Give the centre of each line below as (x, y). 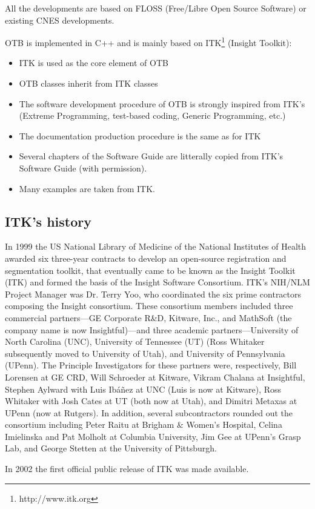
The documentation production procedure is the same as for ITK (140, 135)
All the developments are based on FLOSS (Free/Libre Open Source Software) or (156, 8)
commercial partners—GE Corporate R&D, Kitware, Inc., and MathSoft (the (148, 317)
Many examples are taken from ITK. (87, 188)
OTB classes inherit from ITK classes (88, 83)
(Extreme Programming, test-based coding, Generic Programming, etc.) (152, 115)
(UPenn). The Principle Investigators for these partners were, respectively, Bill (151, 365)
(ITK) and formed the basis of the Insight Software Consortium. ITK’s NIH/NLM (157, 282)
